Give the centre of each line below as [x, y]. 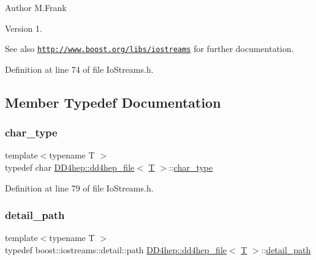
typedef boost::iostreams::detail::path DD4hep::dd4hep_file [116, 250]
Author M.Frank [36, 7]
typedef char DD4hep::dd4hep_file [70, 167]
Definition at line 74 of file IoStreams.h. [79, 69]
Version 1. [24, 28]
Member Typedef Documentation [113, 102]
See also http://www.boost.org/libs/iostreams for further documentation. [149, 49]
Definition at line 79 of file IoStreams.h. [79, 188]
